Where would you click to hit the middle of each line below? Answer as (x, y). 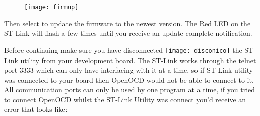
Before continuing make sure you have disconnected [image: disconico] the (123, 50)
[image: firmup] (51, 7)
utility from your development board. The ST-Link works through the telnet (138, 60)
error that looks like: (36, 109)
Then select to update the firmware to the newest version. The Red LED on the (127, 23)
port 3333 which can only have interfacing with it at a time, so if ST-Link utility (129, 70)
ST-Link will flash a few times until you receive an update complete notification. (128, 33)
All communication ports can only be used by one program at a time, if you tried (130, 90)
